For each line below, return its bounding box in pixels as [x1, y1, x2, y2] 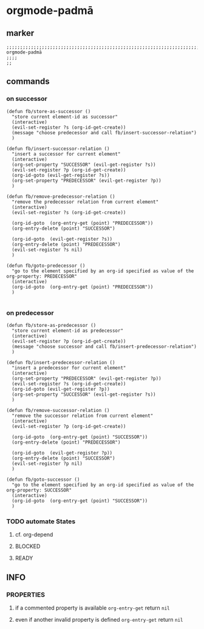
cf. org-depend [15, 531, 53, 538]
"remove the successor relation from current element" [12, 413, 154, 419]
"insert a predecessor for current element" [12, 365, 126, 371]
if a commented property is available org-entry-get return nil [15, 604, 170, 611]
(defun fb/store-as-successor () [6, 108, 91, 114]
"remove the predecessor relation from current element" [12, 199, 159, 205]
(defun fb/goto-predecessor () [6, 263, 86, 269]
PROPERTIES [6, 590, 46, 599]
